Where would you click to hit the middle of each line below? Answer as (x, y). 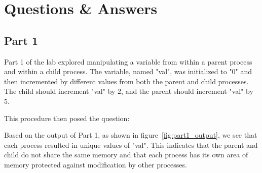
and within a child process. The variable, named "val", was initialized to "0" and (128, 71)
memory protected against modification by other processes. (96, 164)
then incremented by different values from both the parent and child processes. (126, 81)
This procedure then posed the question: (67, 118)
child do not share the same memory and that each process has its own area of (126, 155)
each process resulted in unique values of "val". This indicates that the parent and (131, 145)
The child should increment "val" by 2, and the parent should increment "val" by (129, 91)
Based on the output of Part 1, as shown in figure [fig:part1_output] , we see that (131, 135)
